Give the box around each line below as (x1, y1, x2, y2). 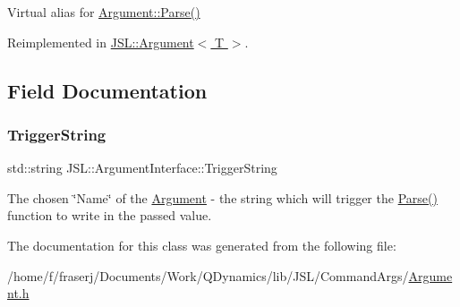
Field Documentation (7, 76, 208, 104)
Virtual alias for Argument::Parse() (7, 3, 200, 21)
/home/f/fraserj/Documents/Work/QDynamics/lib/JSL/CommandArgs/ (7, 266, 409, 285)
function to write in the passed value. (7, 206, 212, 225)
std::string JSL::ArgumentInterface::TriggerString (7, 158, 277, 177)
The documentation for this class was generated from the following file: (7, 235, 396, 254)
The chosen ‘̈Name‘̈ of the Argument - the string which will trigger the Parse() (7, 188, 438, 207)
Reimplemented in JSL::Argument (7, 32, 194, 51)
